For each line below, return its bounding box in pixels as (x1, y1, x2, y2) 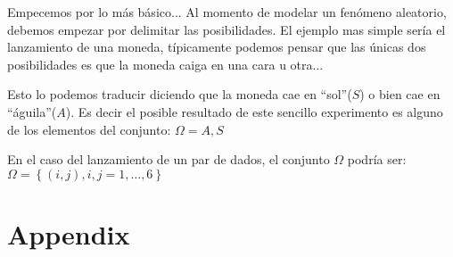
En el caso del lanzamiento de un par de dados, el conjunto (7, 150, 330, 169)
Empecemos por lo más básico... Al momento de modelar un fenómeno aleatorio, (7, 3, 447, 21)
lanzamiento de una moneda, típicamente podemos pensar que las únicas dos (7, 37, 426, 56)
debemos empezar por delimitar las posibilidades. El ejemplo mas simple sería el (7, 20, 446, 38)
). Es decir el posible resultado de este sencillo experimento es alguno (65, 102, 443, 120)
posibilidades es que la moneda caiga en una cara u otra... (7, 54, 324, 73)
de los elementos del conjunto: (7, 120, 171, 138)
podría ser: (347, 150, 407, 169)
